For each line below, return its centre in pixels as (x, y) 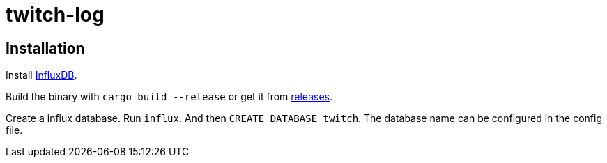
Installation (45, 48)
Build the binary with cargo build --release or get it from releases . (169, 97)
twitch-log (55, 15)
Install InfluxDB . (41, 75)
